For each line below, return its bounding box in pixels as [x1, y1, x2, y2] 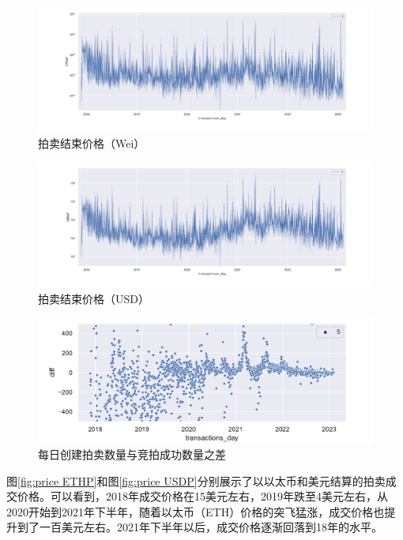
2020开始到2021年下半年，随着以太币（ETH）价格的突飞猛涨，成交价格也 [6, 503, 385, 519]
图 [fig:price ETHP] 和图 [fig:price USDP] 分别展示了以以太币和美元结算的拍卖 [6, 472, 386, 489]
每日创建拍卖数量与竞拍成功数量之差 [38, 445, 226, 462]
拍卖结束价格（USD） [38, 290, 149, 306]
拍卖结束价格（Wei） [38, 134, 145, 151]
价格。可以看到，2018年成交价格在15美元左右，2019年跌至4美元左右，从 [17, 488, 388, 504]
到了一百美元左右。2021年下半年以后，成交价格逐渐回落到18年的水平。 [17, 519, 382, 535]
